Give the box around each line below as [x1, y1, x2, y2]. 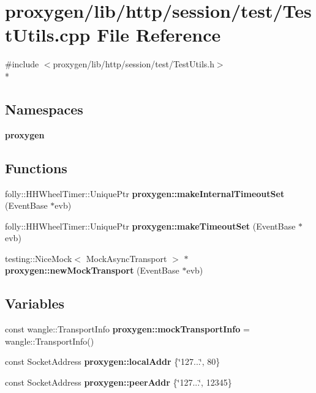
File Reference [97, 22, 221, 47]
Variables [5, 294, 65, 313]
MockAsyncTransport [86, 252, 167, 264]
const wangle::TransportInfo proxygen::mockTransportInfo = [5, 323, 250, 335]
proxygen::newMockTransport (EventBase [5, 264, 179, 277]
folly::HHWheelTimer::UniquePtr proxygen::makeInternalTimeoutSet [5, 187, 285, 200]
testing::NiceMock [5, 252, 72, 264]
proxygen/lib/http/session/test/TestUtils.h [53, 58, 214, 70]
